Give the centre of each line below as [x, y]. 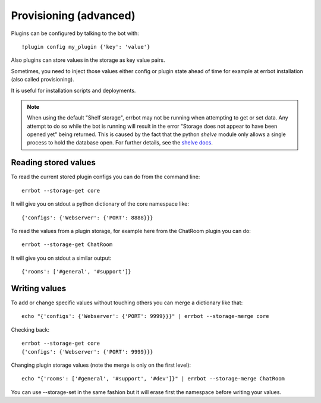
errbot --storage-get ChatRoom [67, 245]
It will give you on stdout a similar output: [61, 258]
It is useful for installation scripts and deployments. [73, 90]
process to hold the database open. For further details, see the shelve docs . [120, 143]
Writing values [39, 288]
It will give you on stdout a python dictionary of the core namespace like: [100, 204]
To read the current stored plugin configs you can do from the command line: [106, 177]
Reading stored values [53, 163]
